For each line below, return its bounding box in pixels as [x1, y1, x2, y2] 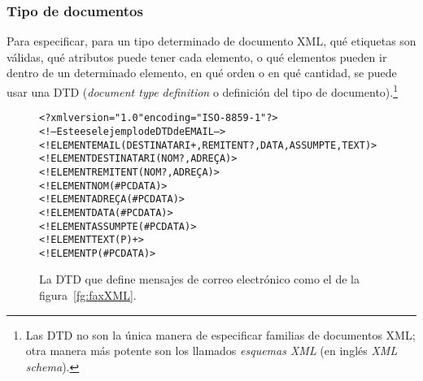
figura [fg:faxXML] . [39, 287, 137, 304]
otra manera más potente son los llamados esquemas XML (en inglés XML [25, 342, 398, 359]
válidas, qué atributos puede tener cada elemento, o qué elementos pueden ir [7, 48, 387, 65]
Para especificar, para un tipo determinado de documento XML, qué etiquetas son [7, 32, 416, 50]
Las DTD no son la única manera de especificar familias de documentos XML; [25, 326, 416, 343]
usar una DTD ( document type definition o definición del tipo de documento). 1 [7, 81, 399, 100]
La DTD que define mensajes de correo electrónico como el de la [39, 271, 360, 288]
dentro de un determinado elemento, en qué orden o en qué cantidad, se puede [7, 64, 397, 81]
